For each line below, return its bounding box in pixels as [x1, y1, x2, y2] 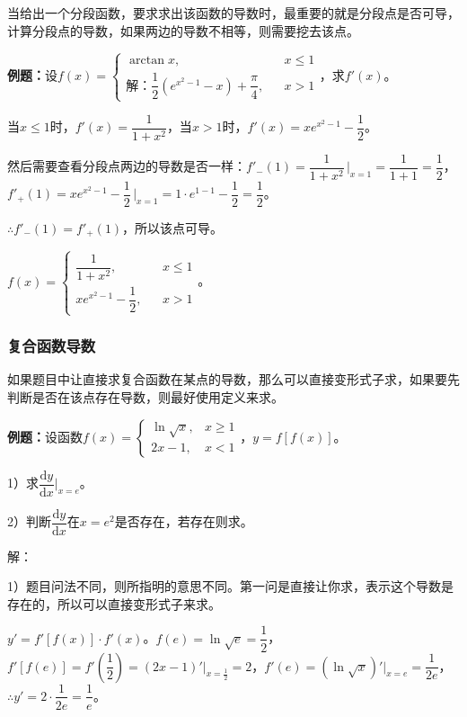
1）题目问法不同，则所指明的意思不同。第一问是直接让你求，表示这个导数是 [7, 577, 454, 596]
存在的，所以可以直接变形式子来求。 [7, 594, 221, 613]
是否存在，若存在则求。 [114, 512, 253, 531]
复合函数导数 [7, 335, 96, 357]
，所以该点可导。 [122, 219, 224, 237]
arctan [129, 54, 165, 67]
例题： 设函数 [7, 426, 83, 445]
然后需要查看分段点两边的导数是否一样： [7, 157, 246, 175]
